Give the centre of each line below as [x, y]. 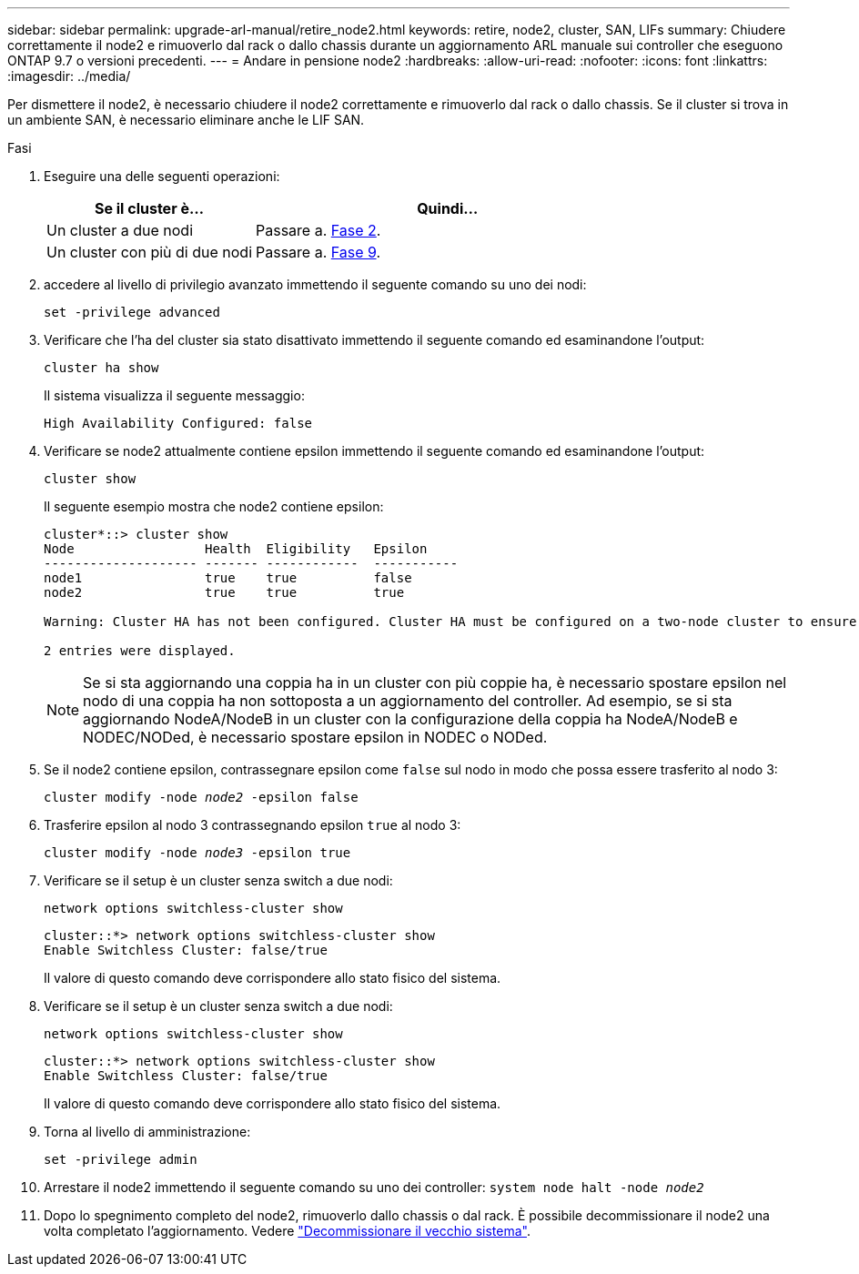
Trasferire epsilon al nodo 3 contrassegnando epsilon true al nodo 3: [253, 825]
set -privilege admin [121, 1159]
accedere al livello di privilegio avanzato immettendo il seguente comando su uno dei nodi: [315, 284]
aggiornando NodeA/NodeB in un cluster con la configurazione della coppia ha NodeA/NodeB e [410, 719]
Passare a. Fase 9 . [318, 252]
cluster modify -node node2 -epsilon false [201, 797]
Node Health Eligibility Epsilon [236, 549]
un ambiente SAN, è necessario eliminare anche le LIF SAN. [186, 120]
